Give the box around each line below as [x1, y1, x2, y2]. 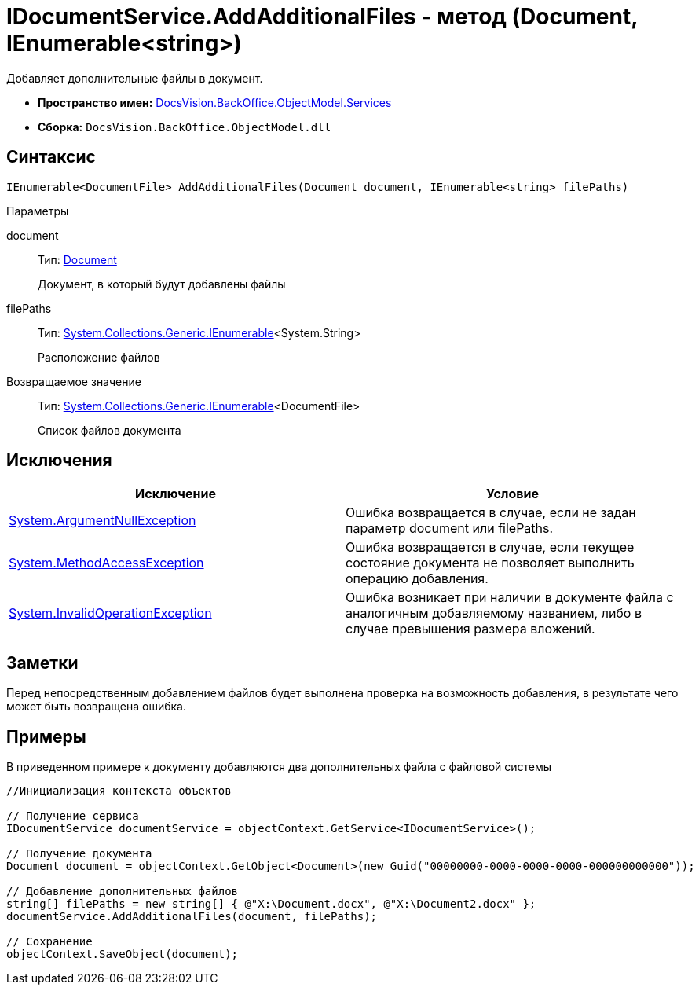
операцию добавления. [346, 571, 489, 587]
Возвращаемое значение [6, 374, 141, 388]
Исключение [135, 486, 216, 502]
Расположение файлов [38, 350, 160, 364]
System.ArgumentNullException [9, 512, 196, 529]
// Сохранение [6, 935, 93, 949]
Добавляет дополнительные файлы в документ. [6, 71, 263, 85]
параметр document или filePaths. [346, 520, 554, 537]
